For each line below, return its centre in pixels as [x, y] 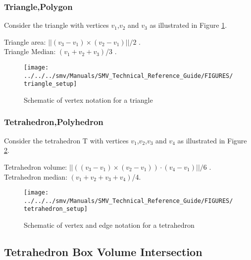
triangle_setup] [50, 84]
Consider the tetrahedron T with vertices [66, 140]
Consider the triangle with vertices [56, 25]
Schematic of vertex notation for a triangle [88, 99]
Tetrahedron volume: [36, 166]
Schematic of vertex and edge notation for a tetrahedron [109, 225]
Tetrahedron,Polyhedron [54, 122]
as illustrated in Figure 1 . [188, 25]
